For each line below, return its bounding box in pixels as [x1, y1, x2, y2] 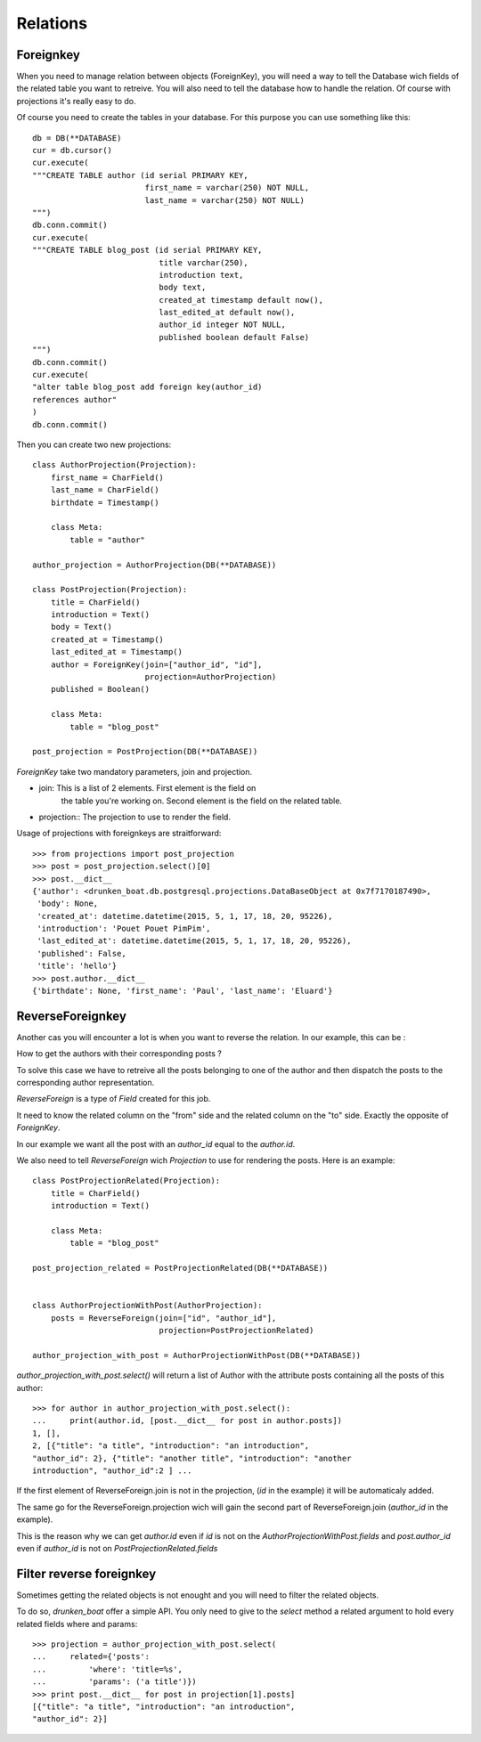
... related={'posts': [32, 1652, 151, 1662]
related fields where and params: [16, 1618, 138, 1629]
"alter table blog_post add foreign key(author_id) [32, 382, 263, 392]
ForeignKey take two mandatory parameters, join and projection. [16, 766, 253, 777]
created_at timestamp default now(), [159, 295, 324, 305]
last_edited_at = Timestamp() [50, 647, 183, 657]
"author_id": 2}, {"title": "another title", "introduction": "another [32, 1453, 352, 1463]
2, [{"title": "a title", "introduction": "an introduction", [32, 1441, 310, 1451]
